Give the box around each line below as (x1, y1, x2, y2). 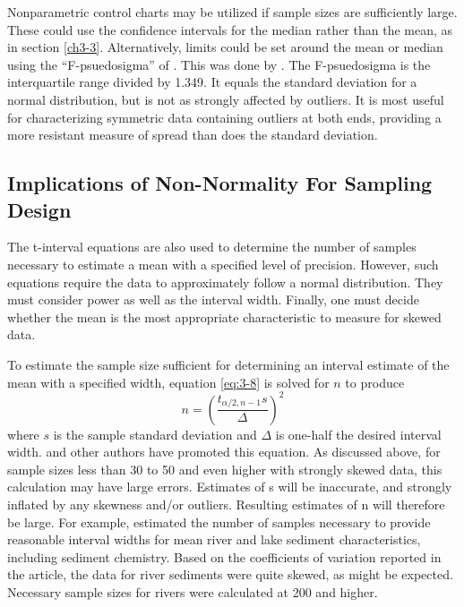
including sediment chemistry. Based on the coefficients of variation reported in (7, 547, 442, 566)
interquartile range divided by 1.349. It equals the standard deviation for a (7, 73, 417, 91)
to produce (345, 372, 405, 391)
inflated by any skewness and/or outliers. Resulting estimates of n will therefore (7, 494, 445, 513)
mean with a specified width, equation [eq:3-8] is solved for (7, 372, 330, 391)
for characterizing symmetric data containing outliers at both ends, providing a (7, 107, 442, 126)
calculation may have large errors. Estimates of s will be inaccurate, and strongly (7, 477, 452, 496)
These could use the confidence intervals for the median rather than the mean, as (7, 20, 453, 38)
